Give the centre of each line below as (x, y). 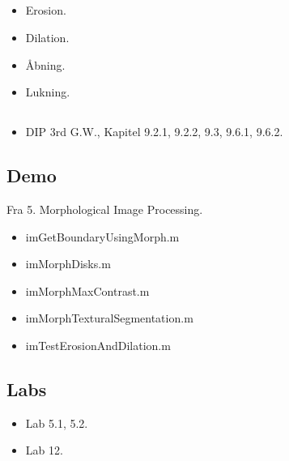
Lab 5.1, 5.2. (57, 423)
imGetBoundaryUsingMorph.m (102, 236)
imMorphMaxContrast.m (87, 290)
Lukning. (48, 92)
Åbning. (45, 64)
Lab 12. (44, 450)
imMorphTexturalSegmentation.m (109, 318)
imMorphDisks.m (68, 264)
